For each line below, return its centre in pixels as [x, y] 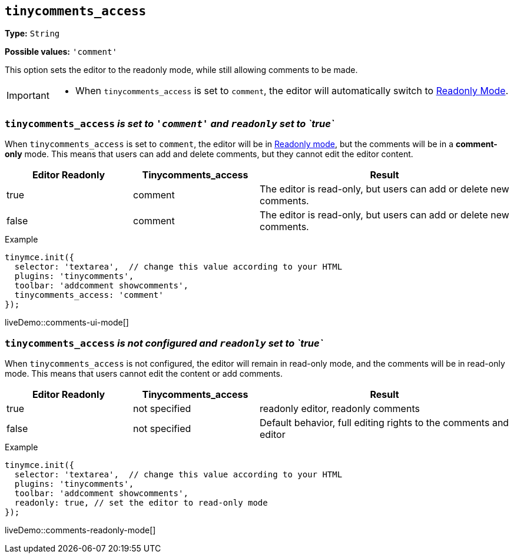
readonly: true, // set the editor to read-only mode [141, 502]
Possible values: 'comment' [61, 52]
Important [28, 96]
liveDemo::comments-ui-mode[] [67, 323]
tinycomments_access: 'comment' [89, 295]
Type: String [32, 34]
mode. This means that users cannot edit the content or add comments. [144, 373]
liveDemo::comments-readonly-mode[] [80, 530]
